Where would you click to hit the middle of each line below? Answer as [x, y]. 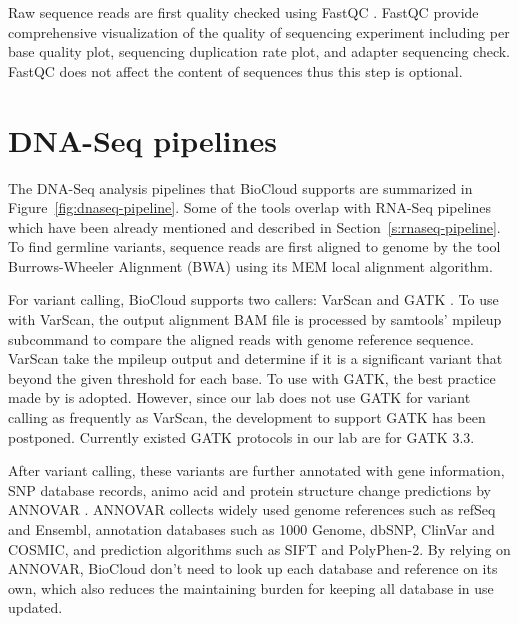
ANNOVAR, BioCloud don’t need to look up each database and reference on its [253, 568]
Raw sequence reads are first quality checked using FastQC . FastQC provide [243, 12]
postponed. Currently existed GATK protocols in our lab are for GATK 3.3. [241, 436]
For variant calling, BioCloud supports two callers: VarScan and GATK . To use [253, 299]
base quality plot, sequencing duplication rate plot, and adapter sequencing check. [259, 51]
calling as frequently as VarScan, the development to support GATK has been [247, 417]
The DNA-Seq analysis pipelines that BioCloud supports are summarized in [240, 187]
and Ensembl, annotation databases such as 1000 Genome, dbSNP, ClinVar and [251, 529]
